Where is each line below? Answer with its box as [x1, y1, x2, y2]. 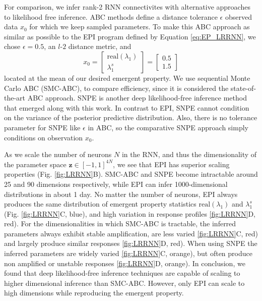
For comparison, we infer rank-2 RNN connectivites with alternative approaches [4, 2, 250, 12]
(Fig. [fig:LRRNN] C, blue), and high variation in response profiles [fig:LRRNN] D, [4, 208, 256, 219]
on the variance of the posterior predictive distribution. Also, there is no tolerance [4, 112, 257, 123]
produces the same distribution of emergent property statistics [4, 198, 196, 209]
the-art [4, 92, 26, 103]
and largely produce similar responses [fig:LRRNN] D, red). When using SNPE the [4, 238, 257, 248]
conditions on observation [4, 132, 83, 142]
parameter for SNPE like [4, 122, 81, 132]
